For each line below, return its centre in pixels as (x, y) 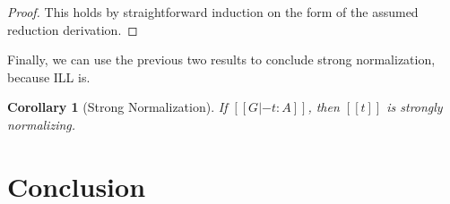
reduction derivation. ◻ (73, 29)
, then (324, 107)
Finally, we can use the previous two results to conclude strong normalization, (221, 59)
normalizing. (42, 124)
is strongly (415, 107)
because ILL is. (49, 76)
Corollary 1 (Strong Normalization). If (117, 107)
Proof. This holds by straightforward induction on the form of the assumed (213, 12)
